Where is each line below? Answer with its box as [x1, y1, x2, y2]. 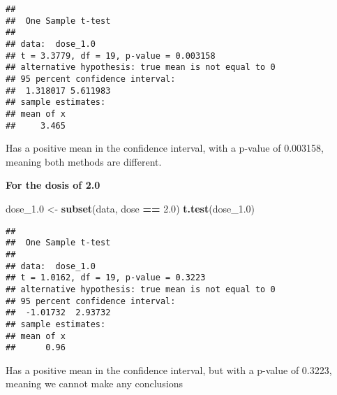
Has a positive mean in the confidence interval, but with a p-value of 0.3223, [6, 362, 332, 377]
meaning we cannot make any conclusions [6, 376, 184, 391]
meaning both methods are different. [6, 154, 162, 168]
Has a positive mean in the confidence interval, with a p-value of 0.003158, [6, 141, 324, 155]
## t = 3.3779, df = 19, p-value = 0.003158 [6, 50, 216, 61]
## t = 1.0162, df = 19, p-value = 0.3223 [6, 273, 206, 283]
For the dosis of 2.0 [6, 178, 100, 192]
